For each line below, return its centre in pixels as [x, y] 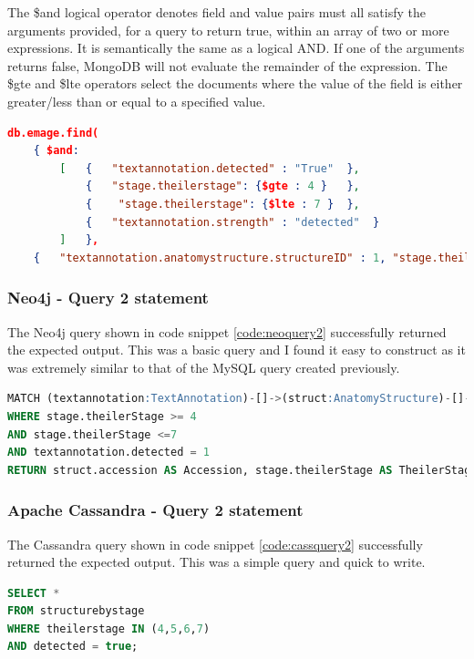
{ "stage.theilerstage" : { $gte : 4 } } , [222, 186]
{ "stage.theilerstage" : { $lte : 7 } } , [222, 204]
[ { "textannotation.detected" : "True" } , [210, 168]
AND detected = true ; [73, 647]
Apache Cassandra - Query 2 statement [155, 510]
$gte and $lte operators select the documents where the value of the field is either [235, 83]
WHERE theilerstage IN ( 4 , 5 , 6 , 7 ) [109, 628]
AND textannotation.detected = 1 [108, 453]
